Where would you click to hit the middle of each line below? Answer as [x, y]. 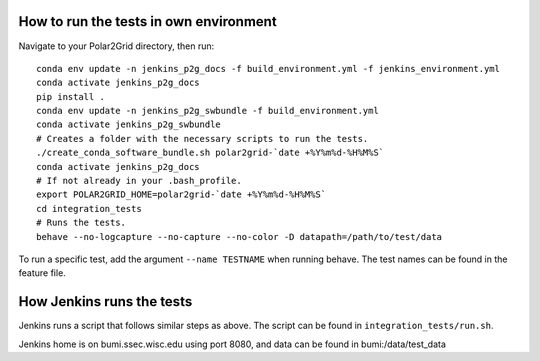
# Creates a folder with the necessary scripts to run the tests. [202, 138]
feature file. [42, 273]
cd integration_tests [89, 208]
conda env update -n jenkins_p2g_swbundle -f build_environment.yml [207, 111]
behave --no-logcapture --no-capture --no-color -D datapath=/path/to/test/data [239, 236]
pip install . [70, 96]
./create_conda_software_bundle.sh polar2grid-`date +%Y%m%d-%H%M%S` [210, 153]
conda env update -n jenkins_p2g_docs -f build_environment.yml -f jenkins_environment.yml [268, 68]
